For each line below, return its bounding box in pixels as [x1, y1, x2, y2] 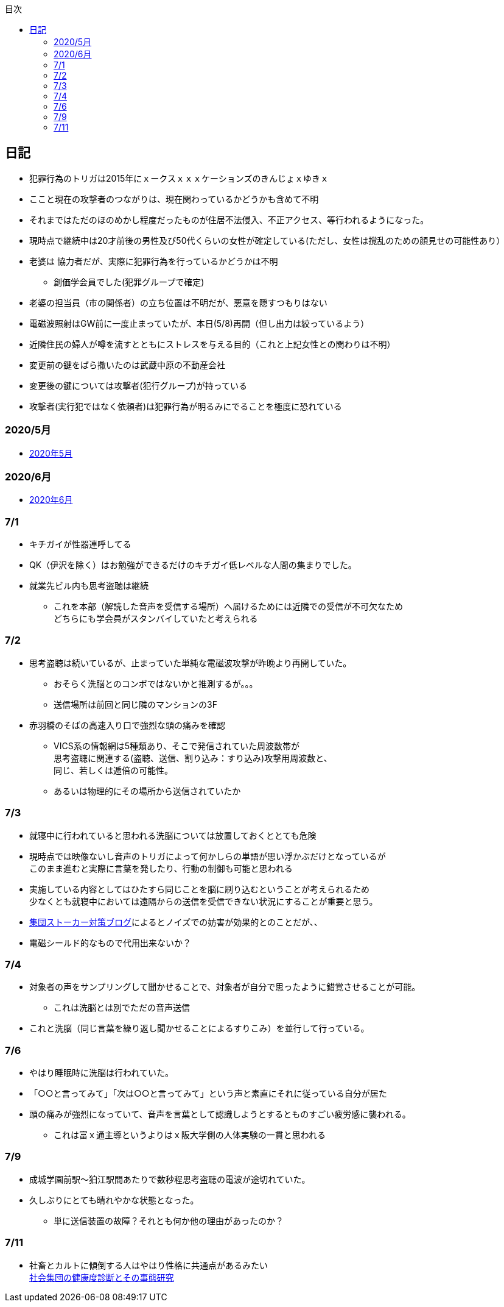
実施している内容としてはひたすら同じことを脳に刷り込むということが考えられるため [29, 883, 369, 894]
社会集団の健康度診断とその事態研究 [29, 1272, 174, 1283]
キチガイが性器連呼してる [29, 539, 131, 550]
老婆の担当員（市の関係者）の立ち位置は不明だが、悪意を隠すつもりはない [29, 297, 327, 308]
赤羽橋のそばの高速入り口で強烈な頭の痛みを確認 [29, 719, 225, 730]
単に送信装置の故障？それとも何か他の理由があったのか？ [54, 1215, 284, 1226]
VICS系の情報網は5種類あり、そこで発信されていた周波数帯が [54, 740, 299, 751]
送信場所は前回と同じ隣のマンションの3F [54, 699, 217, 710]
